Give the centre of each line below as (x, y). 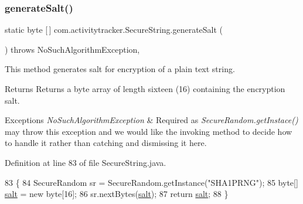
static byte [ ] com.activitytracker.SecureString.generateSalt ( (114, 30)
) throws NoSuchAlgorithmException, (72, 49)
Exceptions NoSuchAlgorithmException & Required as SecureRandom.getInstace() (151, 120)
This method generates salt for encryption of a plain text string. (120, 69)
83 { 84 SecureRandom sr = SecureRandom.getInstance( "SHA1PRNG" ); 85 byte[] (151, 182)
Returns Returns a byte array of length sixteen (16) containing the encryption (145, 89)
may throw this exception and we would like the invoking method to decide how (149, 131)
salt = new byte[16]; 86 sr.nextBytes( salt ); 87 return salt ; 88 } (117, 194)
